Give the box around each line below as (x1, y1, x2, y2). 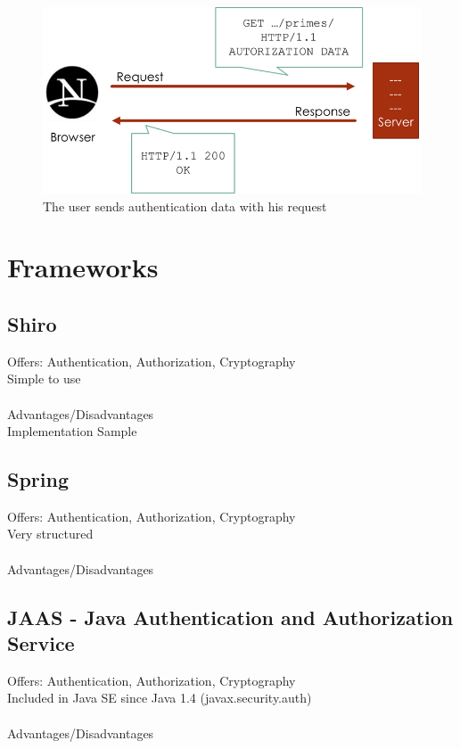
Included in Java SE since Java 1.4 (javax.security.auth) (7, 688, 312, 707)
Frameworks (7, 249, 159, 285)
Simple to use (7, 369, 81, 388)
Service (7, 630, 75, 657)
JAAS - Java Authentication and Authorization (7, 603, 454, 630)
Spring (7, 465, 69, 493)
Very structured (7, 524, 94, 543)
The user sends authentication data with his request (43, 196, 327, 215)
